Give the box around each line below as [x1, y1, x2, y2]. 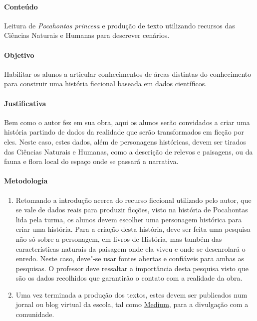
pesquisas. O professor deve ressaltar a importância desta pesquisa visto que [15, 263, 249, 273]
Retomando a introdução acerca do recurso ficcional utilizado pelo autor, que [15, 194, 252, 205]
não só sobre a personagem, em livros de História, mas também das [15, 233, 222, 244]
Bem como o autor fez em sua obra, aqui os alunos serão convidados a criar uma [4, 117, 250, 127]
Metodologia [4, 175, 48, 186]
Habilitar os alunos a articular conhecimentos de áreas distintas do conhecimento [4, 68, 252, 79]
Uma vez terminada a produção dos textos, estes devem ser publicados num [15, 289, 248, 300]
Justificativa [4, 98, 46, 108]
